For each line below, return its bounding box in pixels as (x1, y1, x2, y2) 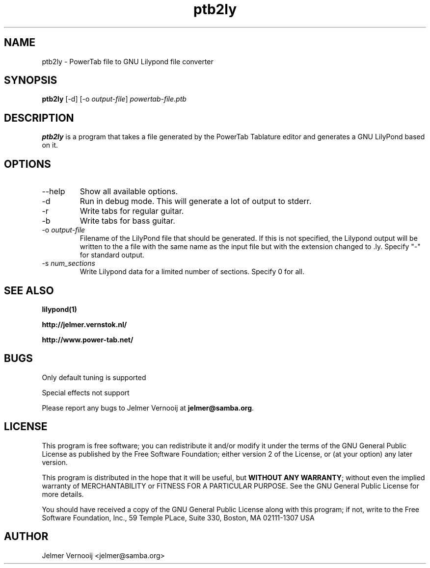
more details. (42, 490, 84, 498)
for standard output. (80, 251, 145, 259)
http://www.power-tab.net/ (42, 335, 134, 344)
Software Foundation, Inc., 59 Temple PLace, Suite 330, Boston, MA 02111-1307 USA (42, 513, 315, 522)
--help (42, 186, 65, 197)
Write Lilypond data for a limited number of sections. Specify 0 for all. (80, 267, 305, 276)
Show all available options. (80, 186, 178, 197)
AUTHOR (4, 530, 49, 543)
